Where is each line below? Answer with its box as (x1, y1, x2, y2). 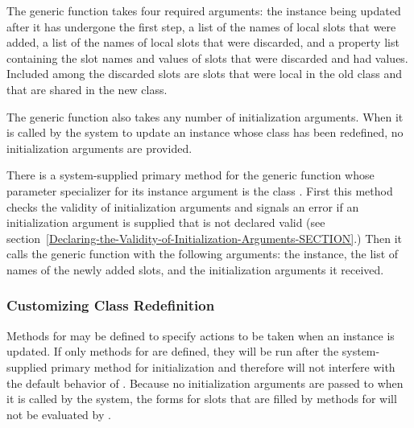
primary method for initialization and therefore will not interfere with (51, 358, 395, 375)
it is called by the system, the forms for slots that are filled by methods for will (6, 390, 397, 407)
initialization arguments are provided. (6, 139, 193, 156)
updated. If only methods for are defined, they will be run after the (6, 343, 339, 360)
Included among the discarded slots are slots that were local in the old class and (6, 65, 403, 82)
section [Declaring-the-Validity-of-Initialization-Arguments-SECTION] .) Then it (6, 229, 403, 246)
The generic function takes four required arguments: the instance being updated (6, 2, 401, 19)
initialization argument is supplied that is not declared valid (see (6, 214, 325, 231)
